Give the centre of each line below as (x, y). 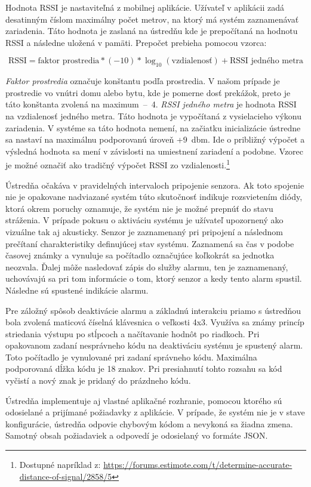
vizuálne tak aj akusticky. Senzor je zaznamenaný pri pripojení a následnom (144, 231)
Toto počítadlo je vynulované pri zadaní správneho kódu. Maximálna (131, 357)
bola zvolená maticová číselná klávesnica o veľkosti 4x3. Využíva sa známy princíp (155, 322)
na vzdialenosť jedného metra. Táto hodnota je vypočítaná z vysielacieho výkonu (154, 115)
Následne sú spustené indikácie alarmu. (77, 290)
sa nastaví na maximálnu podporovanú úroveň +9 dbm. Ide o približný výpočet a (155, 139)
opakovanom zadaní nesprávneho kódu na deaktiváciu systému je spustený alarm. (154, 345)
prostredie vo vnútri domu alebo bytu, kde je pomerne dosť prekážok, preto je (148, 92)
